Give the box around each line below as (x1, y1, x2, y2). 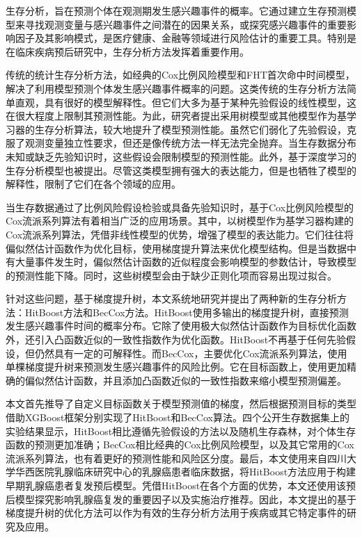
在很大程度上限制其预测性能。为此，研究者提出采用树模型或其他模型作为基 (6, 108, 347, 123)
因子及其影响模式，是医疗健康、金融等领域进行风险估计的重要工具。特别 (15, 31, 347, 45)
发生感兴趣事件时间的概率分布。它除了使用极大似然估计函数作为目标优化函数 (6, 318, 356, 333)
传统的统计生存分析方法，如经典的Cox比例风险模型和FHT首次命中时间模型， (6, 67, 355, 82)
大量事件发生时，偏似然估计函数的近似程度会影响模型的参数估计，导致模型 (15, 254, 356, 269)
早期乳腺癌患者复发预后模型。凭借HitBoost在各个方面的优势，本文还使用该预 (6, 478, 356, 492)
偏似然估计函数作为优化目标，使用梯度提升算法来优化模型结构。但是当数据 (6, 241, 347, 255)
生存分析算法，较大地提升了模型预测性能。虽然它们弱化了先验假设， (34, 122, 347, 136)
